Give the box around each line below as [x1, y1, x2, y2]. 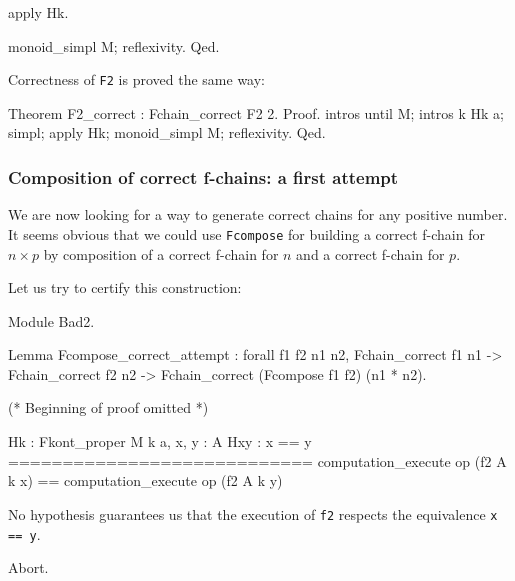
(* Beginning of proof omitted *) [8, 397, 209, 418]
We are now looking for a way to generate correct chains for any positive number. [8, 204, 508, 225]
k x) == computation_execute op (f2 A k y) [8, 470, 283, 491]
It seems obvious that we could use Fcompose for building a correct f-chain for [8, 223, 485, 244]
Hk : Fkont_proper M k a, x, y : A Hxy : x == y [8, 431, 312, 452]
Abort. [8, 557, 49, 578]
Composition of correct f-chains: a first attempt [8, 164, 399, 189]
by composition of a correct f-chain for [43, 243, 279, 264]
